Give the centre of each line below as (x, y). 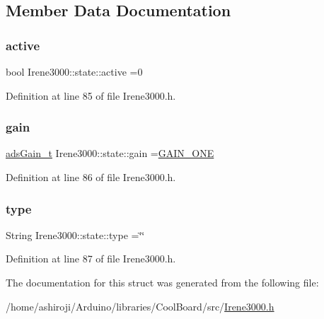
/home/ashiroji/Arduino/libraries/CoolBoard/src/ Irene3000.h (140, 306)
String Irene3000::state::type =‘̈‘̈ (75, 234)
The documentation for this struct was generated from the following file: (162, 282)
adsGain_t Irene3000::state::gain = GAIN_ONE (110, 153)
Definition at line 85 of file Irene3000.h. (91, 95)
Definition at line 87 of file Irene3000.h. (91, 259)
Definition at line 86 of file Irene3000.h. (91, 177)
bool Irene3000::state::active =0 (74, 71)
